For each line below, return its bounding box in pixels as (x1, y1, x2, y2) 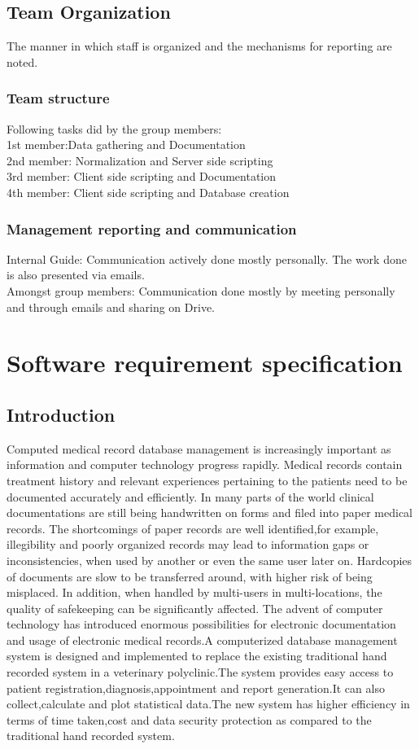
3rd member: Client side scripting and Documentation (7, 168, 277, 185)
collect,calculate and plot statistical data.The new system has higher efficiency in (7, 695, 410, 712)
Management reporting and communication (7, 218, 297, 239)
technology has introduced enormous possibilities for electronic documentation (7, 615, 396, 633)
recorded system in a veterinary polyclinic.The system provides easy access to (7, 664, 394, 681)
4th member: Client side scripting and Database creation (7, 183, 290, 200)
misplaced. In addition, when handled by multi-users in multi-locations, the (7, 584, 382, 601)
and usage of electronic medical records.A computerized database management (7, 631, 398, 648)
